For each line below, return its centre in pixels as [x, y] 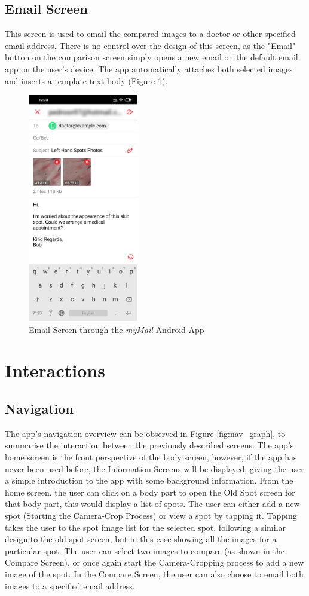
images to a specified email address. [70, 586]
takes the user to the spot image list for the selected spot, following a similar [145, 527]
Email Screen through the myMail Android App [117, 329]
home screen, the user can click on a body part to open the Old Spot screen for [150, 492]
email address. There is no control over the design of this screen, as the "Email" [150, 45]
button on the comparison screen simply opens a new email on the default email [152, 57]
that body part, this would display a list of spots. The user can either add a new [152, 504]
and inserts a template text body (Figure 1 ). [86, 80]
